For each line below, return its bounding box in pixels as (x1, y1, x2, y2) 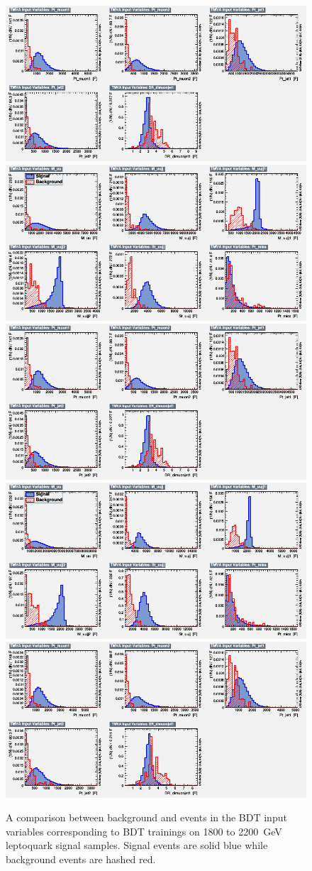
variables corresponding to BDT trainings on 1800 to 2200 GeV (6, 823, 282, 838)
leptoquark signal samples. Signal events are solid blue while (6, 838, 268, 853)
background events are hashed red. (6, 852, 156, 867)
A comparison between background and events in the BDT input (6, 810, 287, 825)
